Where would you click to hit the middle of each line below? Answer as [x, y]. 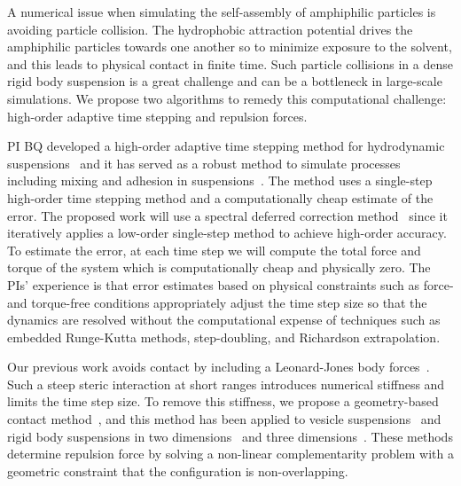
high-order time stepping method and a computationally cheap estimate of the [220, 197]
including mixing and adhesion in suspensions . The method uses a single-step [220, 180]
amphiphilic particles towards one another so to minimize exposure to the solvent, [230, 47]
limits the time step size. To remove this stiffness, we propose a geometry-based [223, 401]
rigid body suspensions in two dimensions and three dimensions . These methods [230, 436]
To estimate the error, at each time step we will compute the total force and [214, 250]
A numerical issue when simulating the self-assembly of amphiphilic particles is [222, 12]
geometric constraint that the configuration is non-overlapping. [178, 470]
